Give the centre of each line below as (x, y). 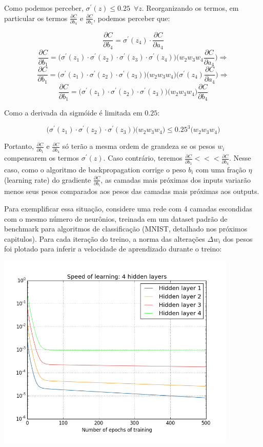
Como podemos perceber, (44, 8)
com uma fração (221, 169)
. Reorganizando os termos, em (190, 8)
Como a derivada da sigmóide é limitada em (73, 113)
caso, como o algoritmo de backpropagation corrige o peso (95, 169)
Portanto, (19, 146)
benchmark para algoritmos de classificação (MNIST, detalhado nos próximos (126, 229)
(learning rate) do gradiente (48, 179)
